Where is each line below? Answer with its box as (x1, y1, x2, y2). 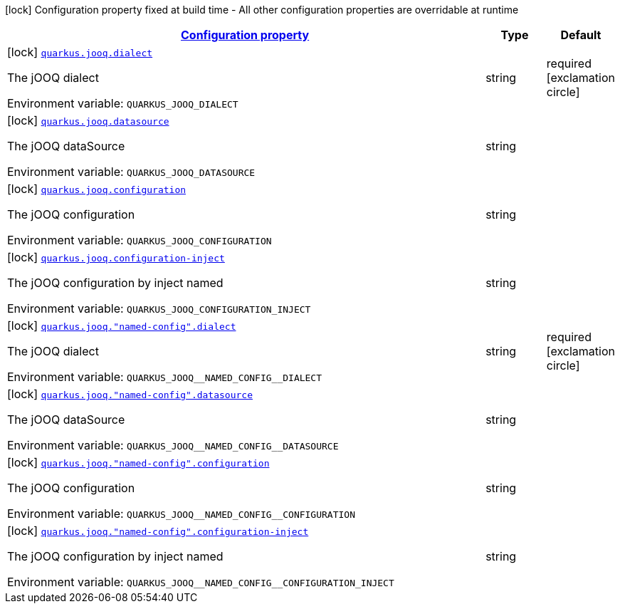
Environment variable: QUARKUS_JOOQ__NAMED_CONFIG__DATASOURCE (7, 438, 339, 452)
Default (560, 28, 601, 42)
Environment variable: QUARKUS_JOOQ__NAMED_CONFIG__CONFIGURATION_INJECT (7, 575, 394, 589)
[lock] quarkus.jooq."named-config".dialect (7, 318, 236, 333)
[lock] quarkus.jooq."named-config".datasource (7, 387, 253, 401)
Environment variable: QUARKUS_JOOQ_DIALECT (7, 96, 238, 110)
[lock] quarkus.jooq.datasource (7, 113, 169, 127)
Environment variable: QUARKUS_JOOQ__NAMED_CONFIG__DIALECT (7, 370, 322, 384)
